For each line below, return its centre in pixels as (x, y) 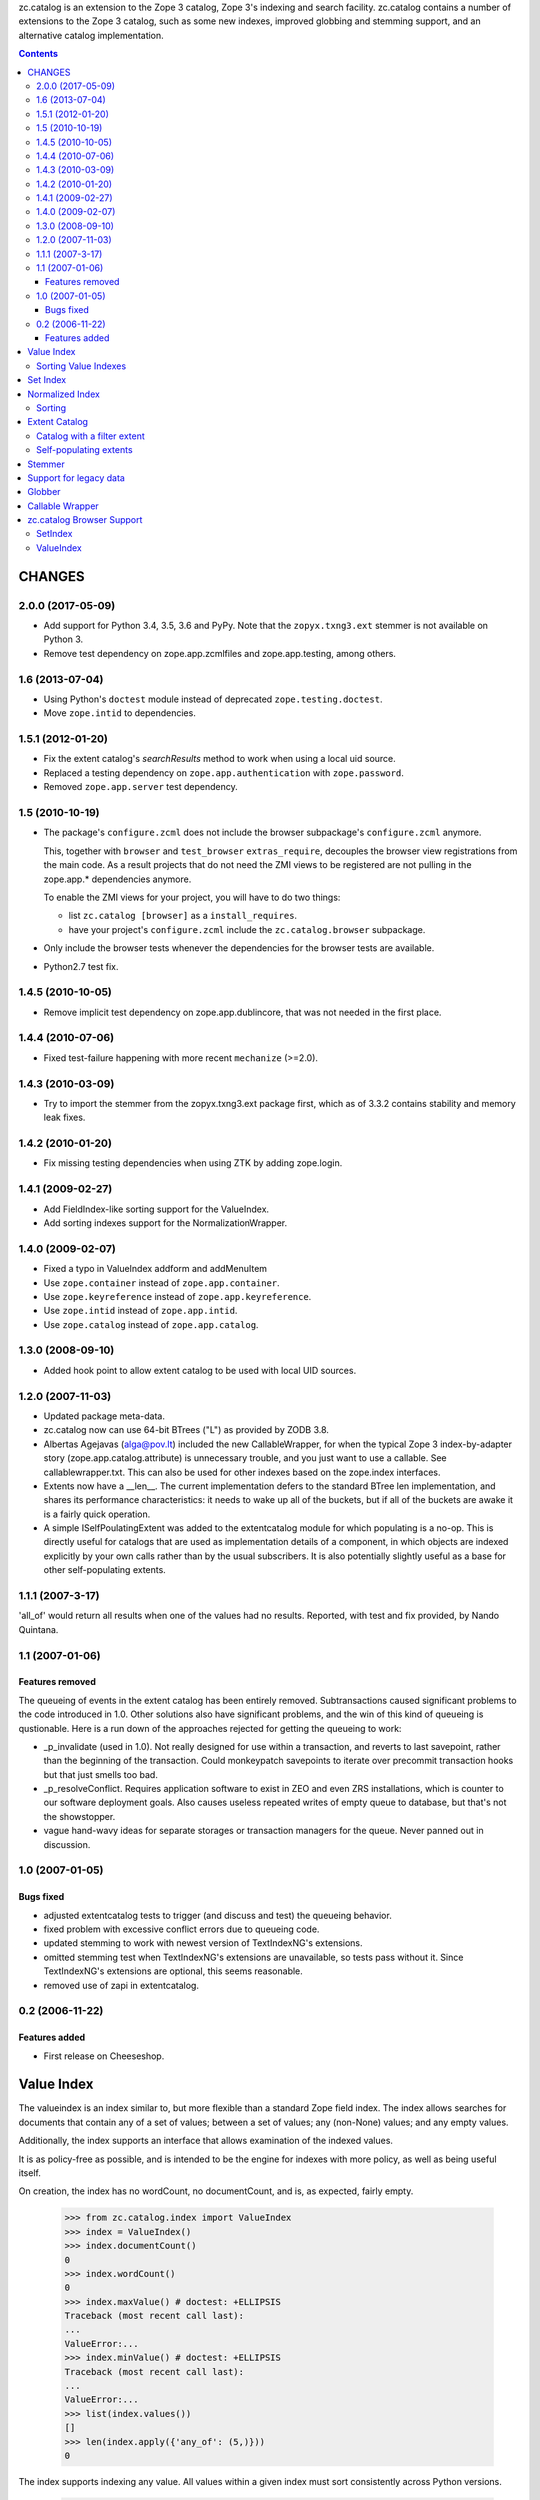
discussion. (67, 1844)
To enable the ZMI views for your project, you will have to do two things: (192, 897)
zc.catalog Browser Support (85, 520)
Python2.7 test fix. (81, 966)
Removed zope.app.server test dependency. (141, 787)
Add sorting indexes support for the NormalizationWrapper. (165, 1222)
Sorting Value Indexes (81, 366)
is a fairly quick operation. (97, 1514)
